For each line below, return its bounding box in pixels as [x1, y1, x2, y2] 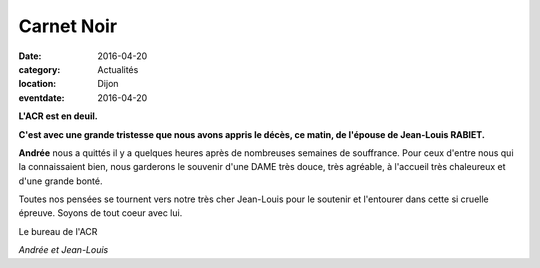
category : [18, 63, 61, 75]
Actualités [97, 63, 139, 75]
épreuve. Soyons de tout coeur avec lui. [18, 207, 183, 219]
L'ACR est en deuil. [18, 110, 99, 122]
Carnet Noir [18, 15, 118, 37]
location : [18, 78, 57, 90]
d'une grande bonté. [18, 175, 103, 187]
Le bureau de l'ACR [18, 225, 98, 237]
